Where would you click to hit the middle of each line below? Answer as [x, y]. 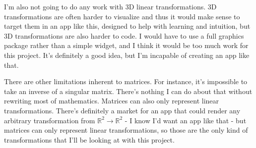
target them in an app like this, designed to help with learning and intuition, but [127, 26]
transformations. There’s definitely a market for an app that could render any [122, 110]
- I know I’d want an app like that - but [186, 120]
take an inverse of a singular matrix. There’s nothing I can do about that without [128, 91]
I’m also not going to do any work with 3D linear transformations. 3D [110, 6]
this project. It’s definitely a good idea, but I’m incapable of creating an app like [127, 55]
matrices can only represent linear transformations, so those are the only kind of [126, 130]
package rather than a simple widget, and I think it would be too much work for [126, 45]
